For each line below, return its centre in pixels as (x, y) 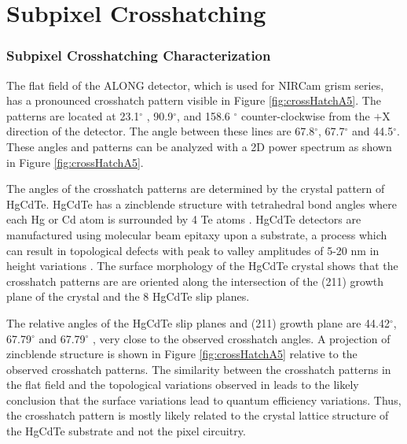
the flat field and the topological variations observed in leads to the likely (183, 385)
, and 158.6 (203, 115)
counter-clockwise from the (305, 115)
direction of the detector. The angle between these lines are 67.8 (161, 131)
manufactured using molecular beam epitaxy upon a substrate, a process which (197, 234)
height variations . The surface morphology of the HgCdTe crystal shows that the (202, 266)
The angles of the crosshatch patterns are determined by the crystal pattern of (196, 189)
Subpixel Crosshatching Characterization (139, 55)
